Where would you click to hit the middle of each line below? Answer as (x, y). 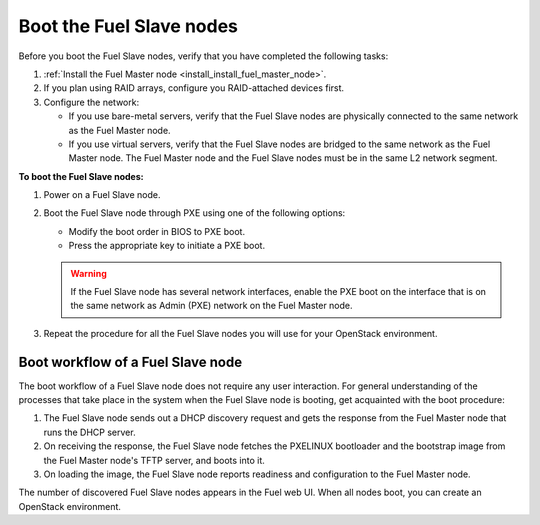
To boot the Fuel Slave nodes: (81, 176)
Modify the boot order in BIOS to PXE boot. (156, 231)
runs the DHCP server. (89, 432)
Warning (88, 273)
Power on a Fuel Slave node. (102, 195)
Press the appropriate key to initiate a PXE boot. (166, 246)
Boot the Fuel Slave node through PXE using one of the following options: (194, 213)
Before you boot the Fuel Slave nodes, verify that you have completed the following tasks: (203, 56)
